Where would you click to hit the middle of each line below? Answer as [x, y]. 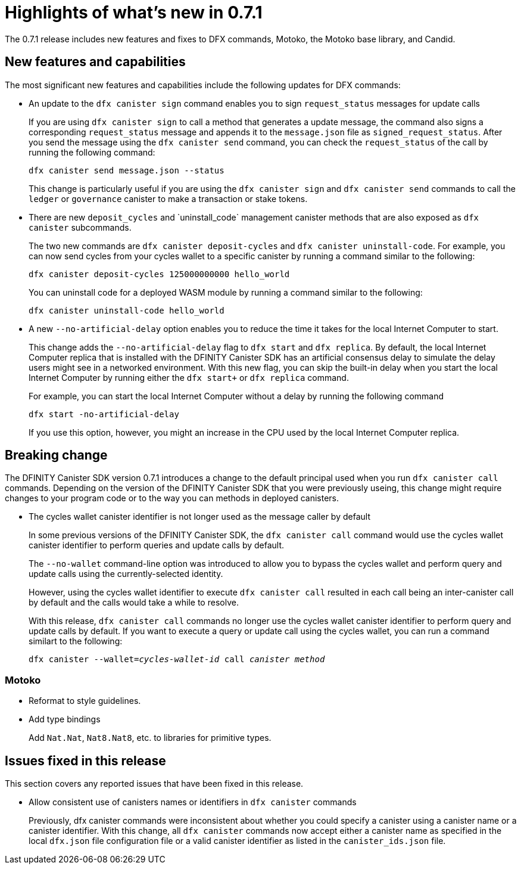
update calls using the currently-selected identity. [126, 574]
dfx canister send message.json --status [127, 170]
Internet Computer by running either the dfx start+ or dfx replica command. [189, 377]
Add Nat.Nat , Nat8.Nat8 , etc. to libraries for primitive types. [150, 738]
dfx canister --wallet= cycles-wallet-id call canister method [177, 659]
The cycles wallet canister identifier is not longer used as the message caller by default [199, 517]
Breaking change [56, 455]
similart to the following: [76, 641]
